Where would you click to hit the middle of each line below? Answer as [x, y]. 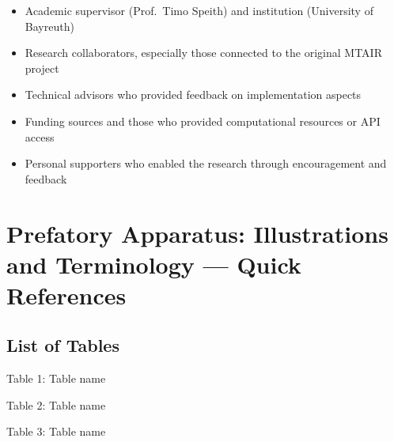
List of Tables [63, 345]
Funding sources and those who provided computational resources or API [203, 121]
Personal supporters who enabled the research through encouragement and [206, 163]
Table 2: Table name [56, 404]
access [40, 136]
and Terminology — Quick [154, 264]
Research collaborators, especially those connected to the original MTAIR [203, 53]
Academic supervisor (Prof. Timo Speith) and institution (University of [199, 10]
